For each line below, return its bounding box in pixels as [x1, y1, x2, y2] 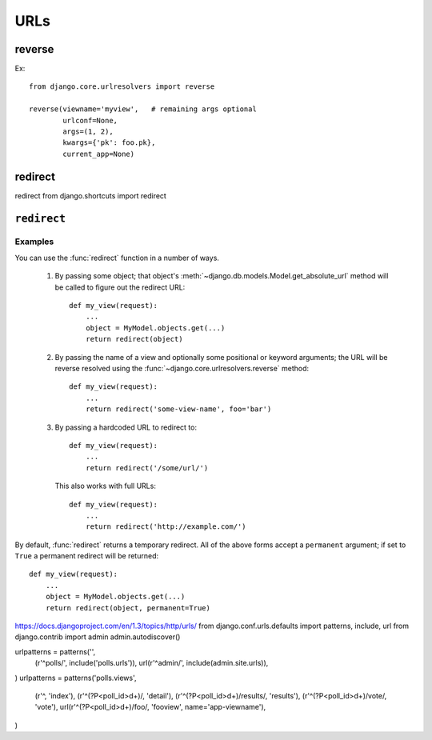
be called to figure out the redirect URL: [54, 282, 186, 292]
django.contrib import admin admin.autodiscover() [14, 632, 181, 642]
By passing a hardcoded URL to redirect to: [54, 422, 198, 432]
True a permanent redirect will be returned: [14, 551, 159, 561]
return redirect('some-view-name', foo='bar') [85, 405, 272, 414]
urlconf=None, [62, 116, 118, 125]
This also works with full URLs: [54, 481, 156, 491]
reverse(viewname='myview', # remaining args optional [29, 105, 258, 114]
